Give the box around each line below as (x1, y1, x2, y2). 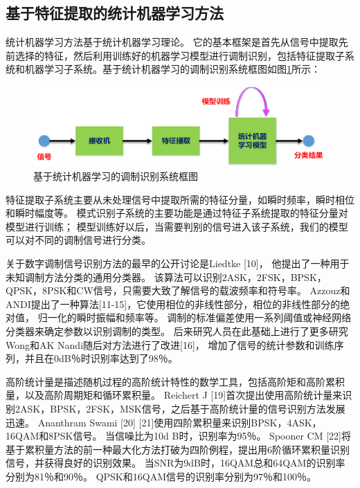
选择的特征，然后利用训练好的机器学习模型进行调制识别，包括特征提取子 (15, 48, 345, 62)
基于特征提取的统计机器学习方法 (6, 2, 224, 24)
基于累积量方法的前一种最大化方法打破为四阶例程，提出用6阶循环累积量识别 (6, 442, 350, 456)
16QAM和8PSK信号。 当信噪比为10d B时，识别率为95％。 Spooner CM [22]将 (6, 428, 352, 443)
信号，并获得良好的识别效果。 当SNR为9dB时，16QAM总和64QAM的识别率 (6, 455, 345, 470)
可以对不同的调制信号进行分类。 (6, 233, 151, 247)
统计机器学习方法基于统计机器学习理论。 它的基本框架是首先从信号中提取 (6, 35, 339, 49)
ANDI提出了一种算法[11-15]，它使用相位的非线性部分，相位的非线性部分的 (6, 296, 341, 311)
